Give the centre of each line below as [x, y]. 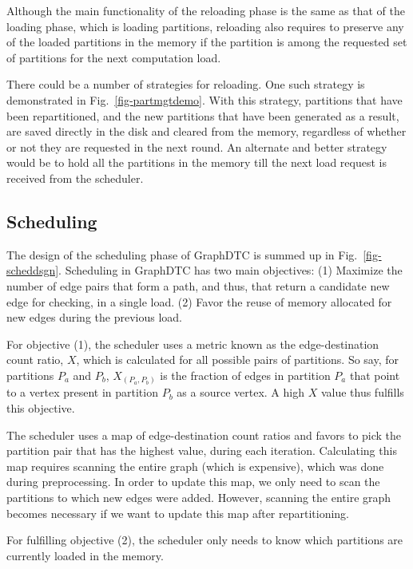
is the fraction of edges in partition [245, 375]
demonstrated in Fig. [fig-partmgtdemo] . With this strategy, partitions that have [205, 99]
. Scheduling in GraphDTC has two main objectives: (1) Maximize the [230, 270]
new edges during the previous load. [94, 317]
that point [375, 375]
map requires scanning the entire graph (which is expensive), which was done [195, 466]
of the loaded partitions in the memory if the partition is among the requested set [207, 42]
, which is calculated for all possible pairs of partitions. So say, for [238, 360]
